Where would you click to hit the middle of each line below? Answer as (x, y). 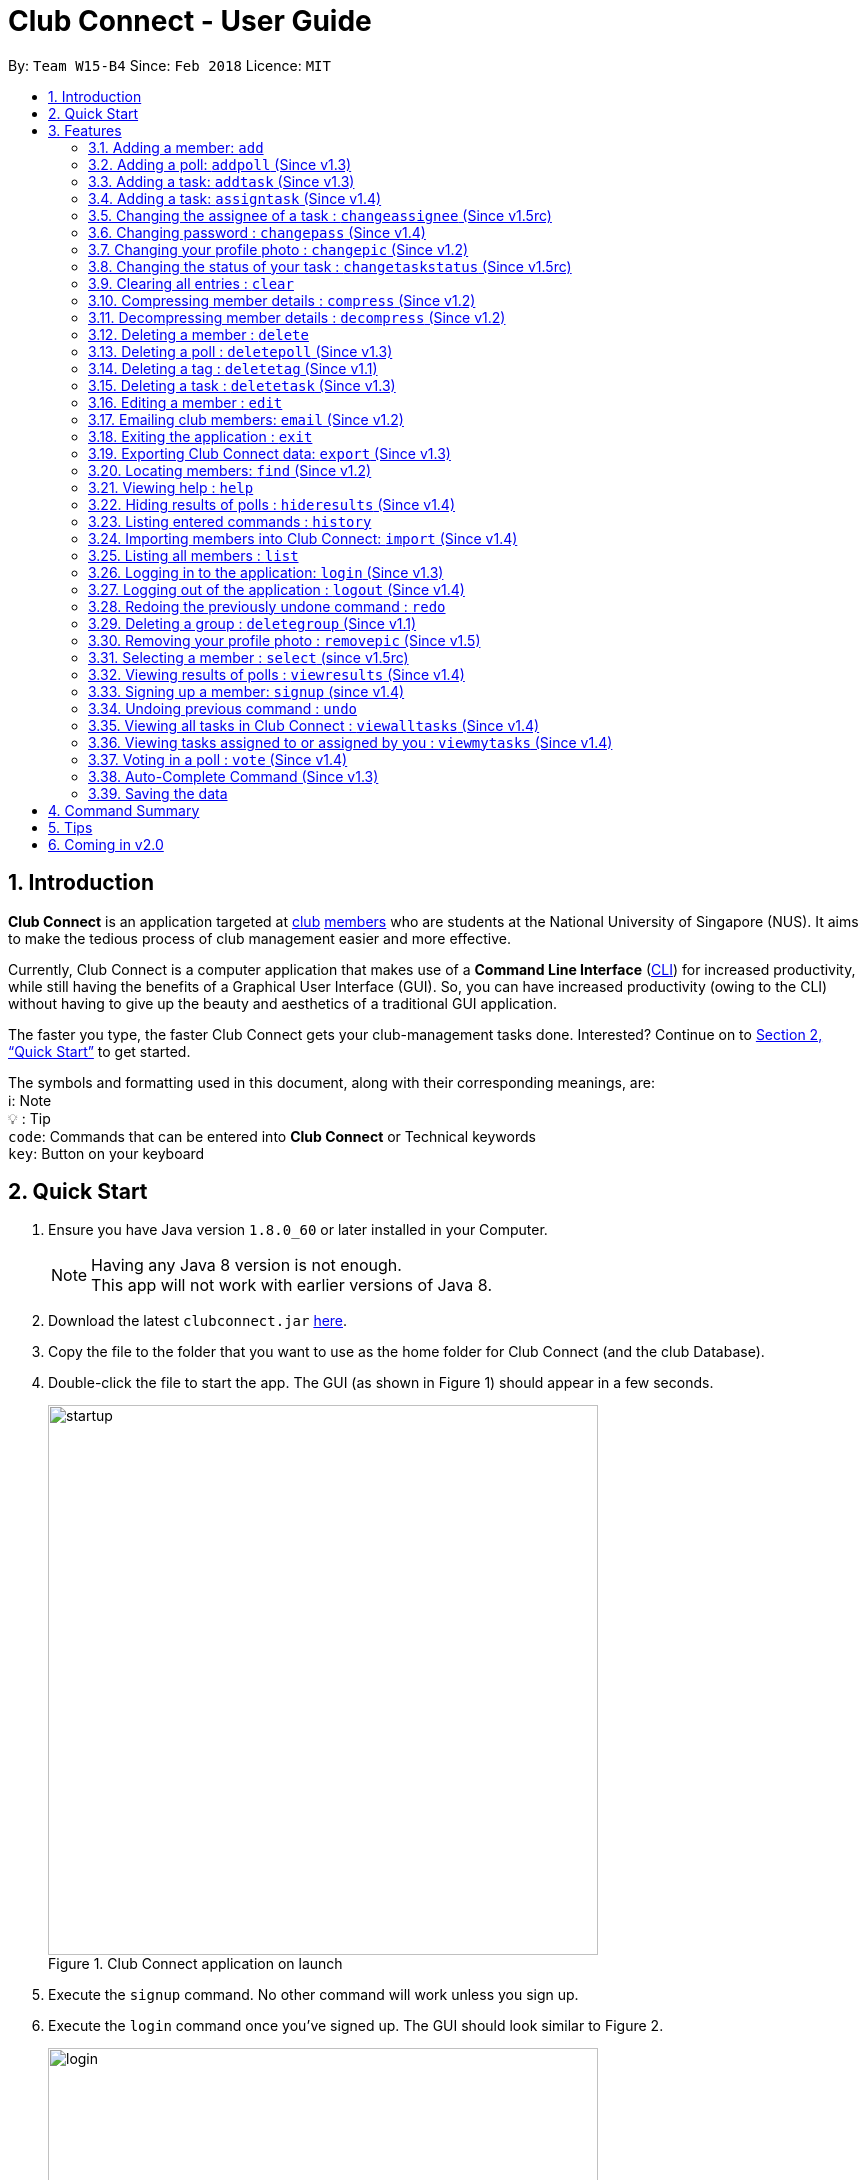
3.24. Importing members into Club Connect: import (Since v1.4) (303, 538)
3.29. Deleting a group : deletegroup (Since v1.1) (252, 623)
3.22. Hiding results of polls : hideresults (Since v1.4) (272, 504)
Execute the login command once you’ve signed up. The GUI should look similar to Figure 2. (356, 2026)
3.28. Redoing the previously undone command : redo (267, 606)
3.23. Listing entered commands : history (230, 521)
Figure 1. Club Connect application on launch (195, 1964)
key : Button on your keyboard (106, 1153)
